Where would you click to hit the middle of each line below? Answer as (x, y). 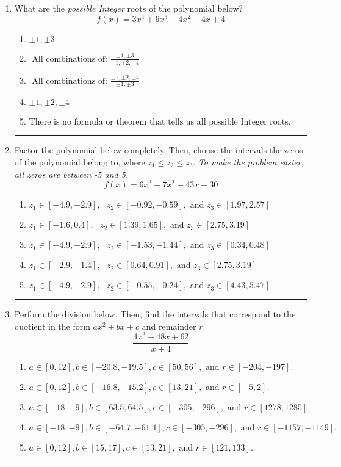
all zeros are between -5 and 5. (71, 174)
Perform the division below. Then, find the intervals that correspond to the (155, 314)
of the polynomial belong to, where (80, 161)
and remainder (169, 326)
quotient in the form (52, 326)
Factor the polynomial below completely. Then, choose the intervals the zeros (159, 150)
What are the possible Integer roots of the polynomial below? (129, 8)
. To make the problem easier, (248, 161)
